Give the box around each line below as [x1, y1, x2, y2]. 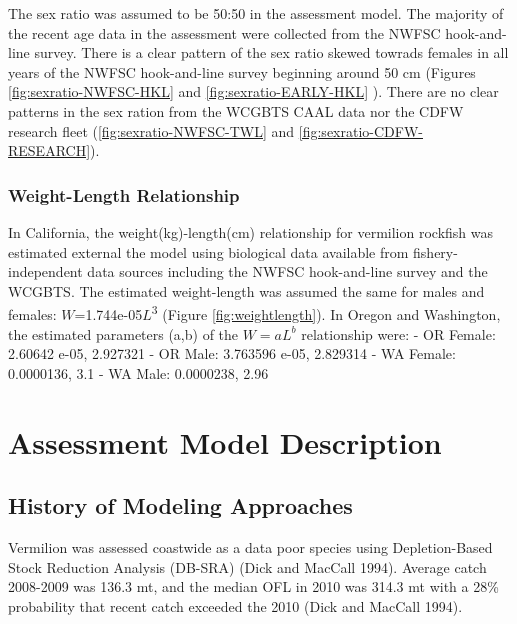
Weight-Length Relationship [8, 182, 240, 207]
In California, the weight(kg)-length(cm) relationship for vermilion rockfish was [8, 221, 494, 242]
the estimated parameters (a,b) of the [8, 323, 239, 344]
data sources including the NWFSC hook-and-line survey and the [87, 261, 488, 282]
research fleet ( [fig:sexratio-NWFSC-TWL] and [8, 120, 295, 141]
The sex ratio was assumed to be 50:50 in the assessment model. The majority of [8, 3, 504, 23]
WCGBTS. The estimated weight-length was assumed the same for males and [8, 280, 485, 301]
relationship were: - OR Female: [301, 323, 496, 344]
